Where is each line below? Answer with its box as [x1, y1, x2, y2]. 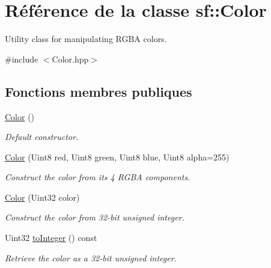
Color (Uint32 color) [5, 190, 80, 203]
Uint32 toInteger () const [5, 231, 97, 244]
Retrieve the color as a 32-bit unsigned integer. [5, 251, 177, 264]
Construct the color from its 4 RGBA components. [5, 171, 190, 183]
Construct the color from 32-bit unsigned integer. [5, 211, 184, 224]
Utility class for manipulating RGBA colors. [5, 32, 167, 45]
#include [5, 52, 38, 65]
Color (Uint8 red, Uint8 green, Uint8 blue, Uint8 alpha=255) [5, 150, 230, 163]
